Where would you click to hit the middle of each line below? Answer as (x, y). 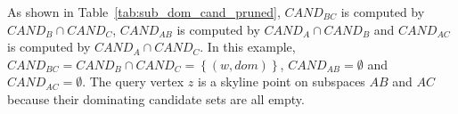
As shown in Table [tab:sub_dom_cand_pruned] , (144, 12)
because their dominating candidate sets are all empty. (156, 98)
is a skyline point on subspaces (282, 81)
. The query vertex (133, 81)
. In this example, (248, 47)
